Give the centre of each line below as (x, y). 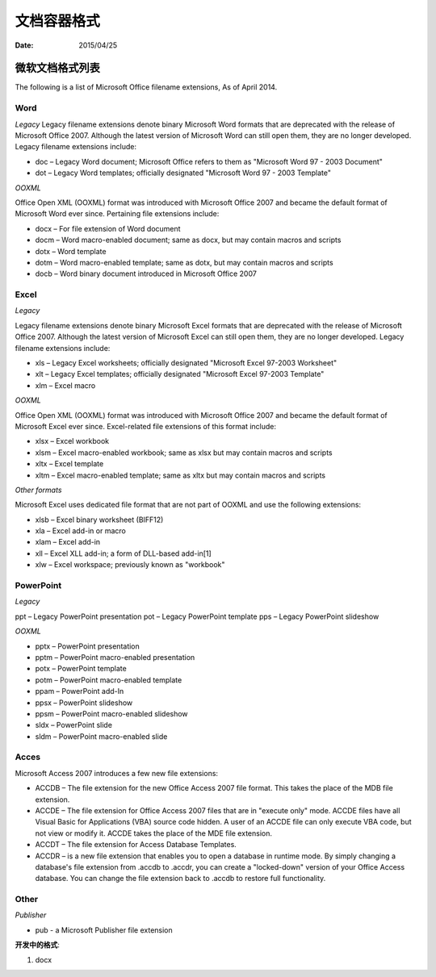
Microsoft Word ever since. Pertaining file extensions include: (117, 214)
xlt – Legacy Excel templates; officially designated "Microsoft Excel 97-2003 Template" (180, 374)
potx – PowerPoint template (81, 669)
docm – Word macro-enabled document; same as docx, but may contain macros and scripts (188, 240)
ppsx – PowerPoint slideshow (84, 703)
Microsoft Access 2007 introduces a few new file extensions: (116, 773)
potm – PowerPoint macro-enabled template (109, 680)
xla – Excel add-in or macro (81, 531)
